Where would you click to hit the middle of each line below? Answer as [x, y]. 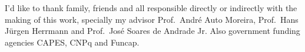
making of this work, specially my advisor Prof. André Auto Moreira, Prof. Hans [152, 19]
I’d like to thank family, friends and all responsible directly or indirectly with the [151, 8]
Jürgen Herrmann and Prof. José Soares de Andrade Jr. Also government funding [152, 31]
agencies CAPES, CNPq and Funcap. [72, 42]
